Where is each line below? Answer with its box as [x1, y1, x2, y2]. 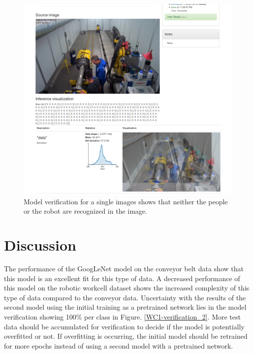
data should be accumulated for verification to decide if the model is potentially [4, 321, 245, 331]
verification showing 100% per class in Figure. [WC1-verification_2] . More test [4, 312, 241, 322]
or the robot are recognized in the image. [24, 206, 147, 216]
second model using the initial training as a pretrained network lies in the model [4, 302, 247, 312]
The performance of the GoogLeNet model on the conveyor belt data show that [4, 263, 244, 274]
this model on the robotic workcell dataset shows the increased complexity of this [4, 283, 250, 293]
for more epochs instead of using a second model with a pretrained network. [4, 340, 233, 351]
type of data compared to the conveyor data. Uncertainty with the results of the [4, 292, 246, 302]
